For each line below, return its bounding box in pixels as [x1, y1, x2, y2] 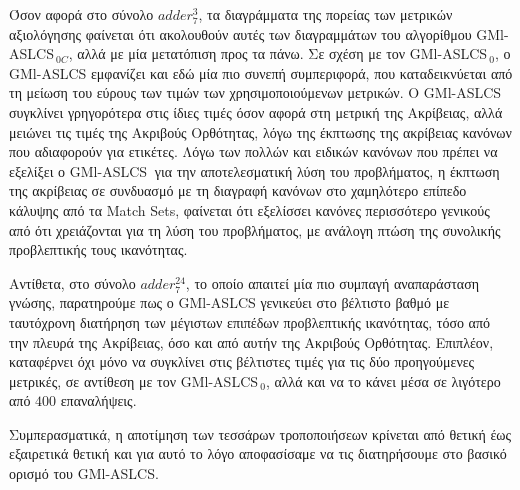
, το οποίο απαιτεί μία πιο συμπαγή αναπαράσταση [185, 272, 480, 293]
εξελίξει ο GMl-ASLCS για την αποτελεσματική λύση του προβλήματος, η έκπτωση [9, 160, 500, 181]
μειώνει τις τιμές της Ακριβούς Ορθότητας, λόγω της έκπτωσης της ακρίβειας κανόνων [9, 121, 512, 142]
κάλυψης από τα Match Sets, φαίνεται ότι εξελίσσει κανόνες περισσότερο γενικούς [9, 199, 490, 220]
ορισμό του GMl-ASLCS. [9, 463, 159, 484]
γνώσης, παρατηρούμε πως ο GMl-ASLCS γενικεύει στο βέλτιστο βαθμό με [9, 292, 450, 313]
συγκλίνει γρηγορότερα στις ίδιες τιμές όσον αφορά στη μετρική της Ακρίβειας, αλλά [9, 101, 503, 122]
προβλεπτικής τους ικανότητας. [9, 239, 188, 260]
